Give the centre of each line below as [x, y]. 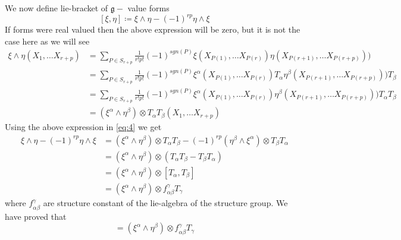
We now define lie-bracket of [57, 8]
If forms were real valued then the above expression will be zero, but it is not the [153, 29]
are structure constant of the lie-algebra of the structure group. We [165, 203]
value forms [148, 8]
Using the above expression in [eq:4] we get [83, 127]
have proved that [36, 216]
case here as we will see [47, 41]
